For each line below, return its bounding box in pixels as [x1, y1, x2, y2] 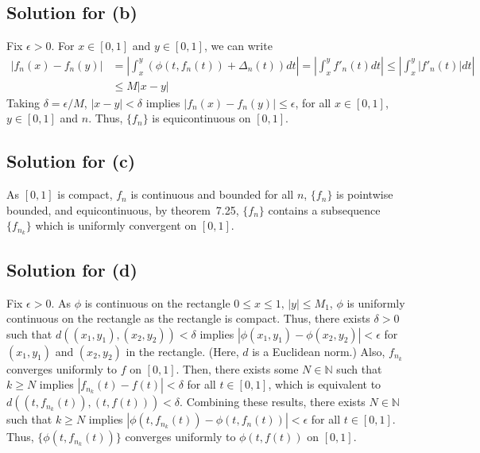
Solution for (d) [6, 257, 137, 281]
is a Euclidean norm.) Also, [252, 343, 385, 359]
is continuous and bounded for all [130, 186, 294, 203]
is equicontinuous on [152, 110, 251, 126]
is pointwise [336, 186, 393, 203]
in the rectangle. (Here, [126, 343, 239, 359]
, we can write [203, 37, 273, 54]
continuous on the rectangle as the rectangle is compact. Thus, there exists [6, 310, 370, 327]
